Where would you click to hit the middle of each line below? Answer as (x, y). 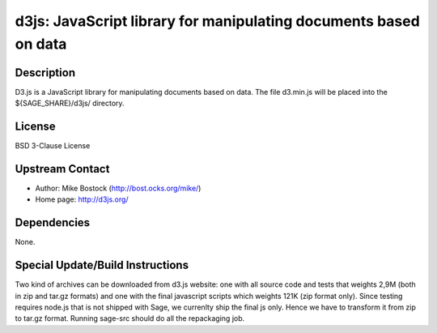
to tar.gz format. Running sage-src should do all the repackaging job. (130, 318)
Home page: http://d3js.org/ (82, 199)
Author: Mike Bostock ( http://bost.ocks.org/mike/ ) (118, 188)
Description (45, 73)
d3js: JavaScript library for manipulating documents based (217, 21)
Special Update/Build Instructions (102, 265)
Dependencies (53, 223)
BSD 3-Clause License (53, 146)
